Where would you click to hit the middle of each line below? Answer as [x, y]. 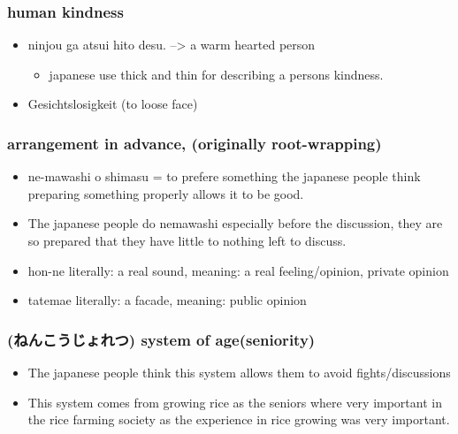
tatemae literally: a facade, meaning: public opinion [167, 300]
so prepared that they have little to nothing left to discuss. [187, 240]
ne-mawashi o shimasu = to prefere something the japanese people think [224, 176]
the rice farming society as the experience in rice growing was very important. [239, 419]
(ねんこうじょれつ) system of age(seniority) [161, 339]
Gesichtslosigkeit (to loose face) [113, 104]
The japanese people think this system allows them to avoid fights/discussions [239, 372]
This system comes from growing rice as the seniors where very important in [235, 402]
